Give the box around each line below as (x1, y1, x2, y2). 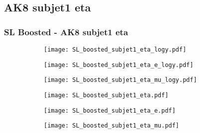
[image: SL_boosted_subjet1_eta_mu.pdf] (44, 122, 180, 130)
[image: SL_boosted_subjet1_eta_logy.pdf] (44, 46, 187, 53)
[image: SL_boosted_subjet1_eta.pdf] (44, 91, 169, 99)
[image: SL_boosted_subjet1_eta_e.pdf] (44, 107, 176, 114)
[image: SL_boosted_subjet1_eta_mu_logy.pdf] (44, 76, 197, 84)
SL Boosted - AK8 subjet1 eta (4, 25, 128, 38)
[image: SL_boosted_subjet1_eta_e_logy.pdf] (44, 61, 194, 68)
